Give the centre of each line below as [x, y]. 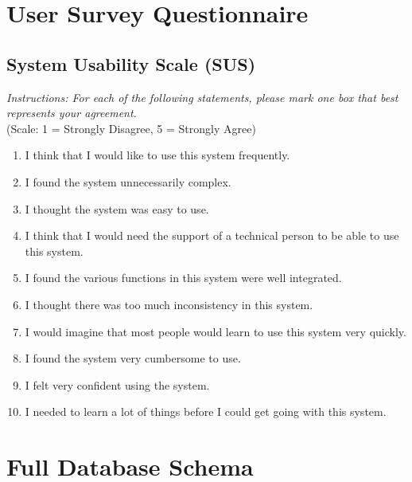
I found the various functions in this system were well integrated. [183, 278]
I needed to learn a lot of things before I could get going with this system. [206, 411]
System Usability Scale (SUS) [131, 63]
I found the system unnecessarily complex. [128, 181]
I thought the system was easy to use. [117, 208]
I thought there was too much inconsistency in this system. [169, 304]
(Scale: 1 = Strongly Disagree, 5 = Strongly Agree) [131, 128]
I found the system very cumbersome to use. [133, 358]
